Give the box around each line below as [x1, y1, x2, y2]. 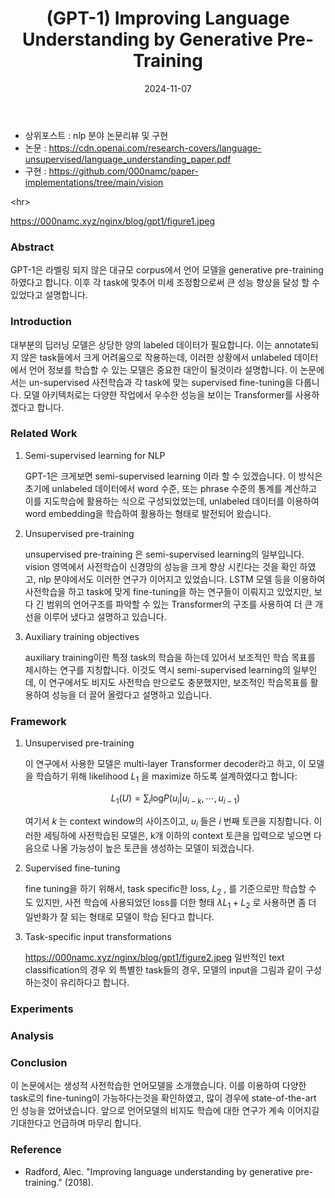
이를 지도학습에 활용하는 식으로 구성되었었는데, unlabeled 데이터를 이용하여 [24, 495, 320, 507]
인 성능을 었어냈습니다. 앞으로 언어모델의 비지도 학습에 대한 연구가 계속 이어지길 [10, 1105, 320, 1117]
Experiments [10, 1002, 74, 1016]
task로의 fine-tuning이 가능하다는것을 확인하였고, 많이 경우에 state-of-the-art [10, 1092, 317, 1104]
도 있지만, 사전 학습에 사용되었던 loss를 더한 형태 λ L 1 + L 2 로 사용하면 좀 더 [24, 897, 317, 911]
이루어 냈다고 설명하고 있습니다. [43, 610, 167, 622]
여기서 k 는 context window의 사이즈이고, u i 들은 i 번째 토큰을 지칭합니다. [24, 815, 312, 829]
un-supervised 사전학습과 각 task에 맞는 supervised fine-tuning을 [28, 376, 294, 388]
